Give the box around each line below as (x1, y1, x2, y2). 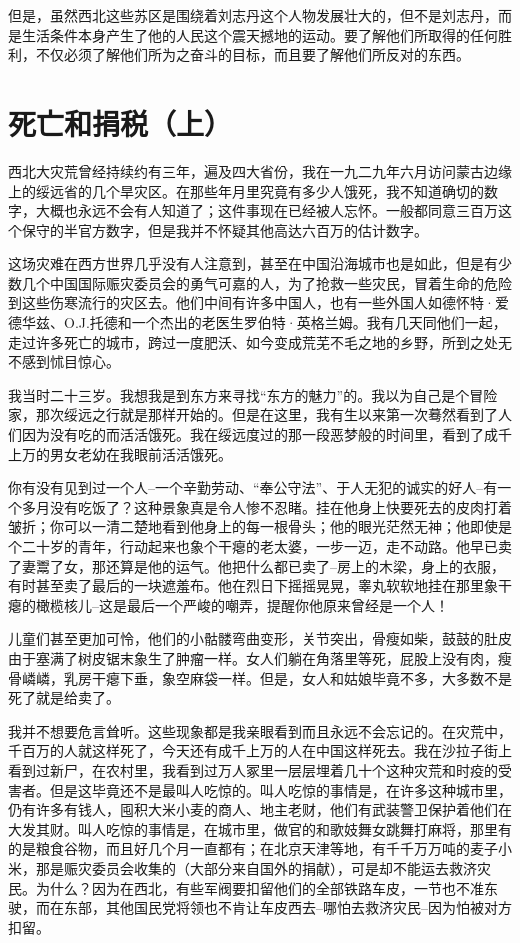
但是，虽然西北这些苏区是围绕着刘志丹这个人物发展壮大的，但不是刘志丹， (8, 5, 498, 25)
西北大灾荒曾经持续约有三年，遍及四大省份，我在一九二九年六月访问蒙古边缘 (8, 160, 512, 181)
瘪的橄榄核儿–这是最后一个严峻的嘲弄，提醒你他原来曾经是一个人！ (8, 594, 449, 615)
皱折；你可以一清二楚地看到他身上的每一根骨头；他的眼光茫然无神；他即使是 (8, 516, 512, 537)
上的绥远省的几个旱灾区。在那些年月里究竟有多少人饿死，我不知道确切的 (8, 180, 484, 201)
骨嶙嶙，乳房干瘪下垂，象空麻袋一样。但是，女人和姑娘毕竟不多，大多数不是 (8, 667, 512, 688)
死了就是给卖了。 (8, 687, 120, 708)
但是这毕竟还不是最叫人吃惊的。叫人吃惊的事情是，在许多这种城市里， (49, 779, 512, 800)
